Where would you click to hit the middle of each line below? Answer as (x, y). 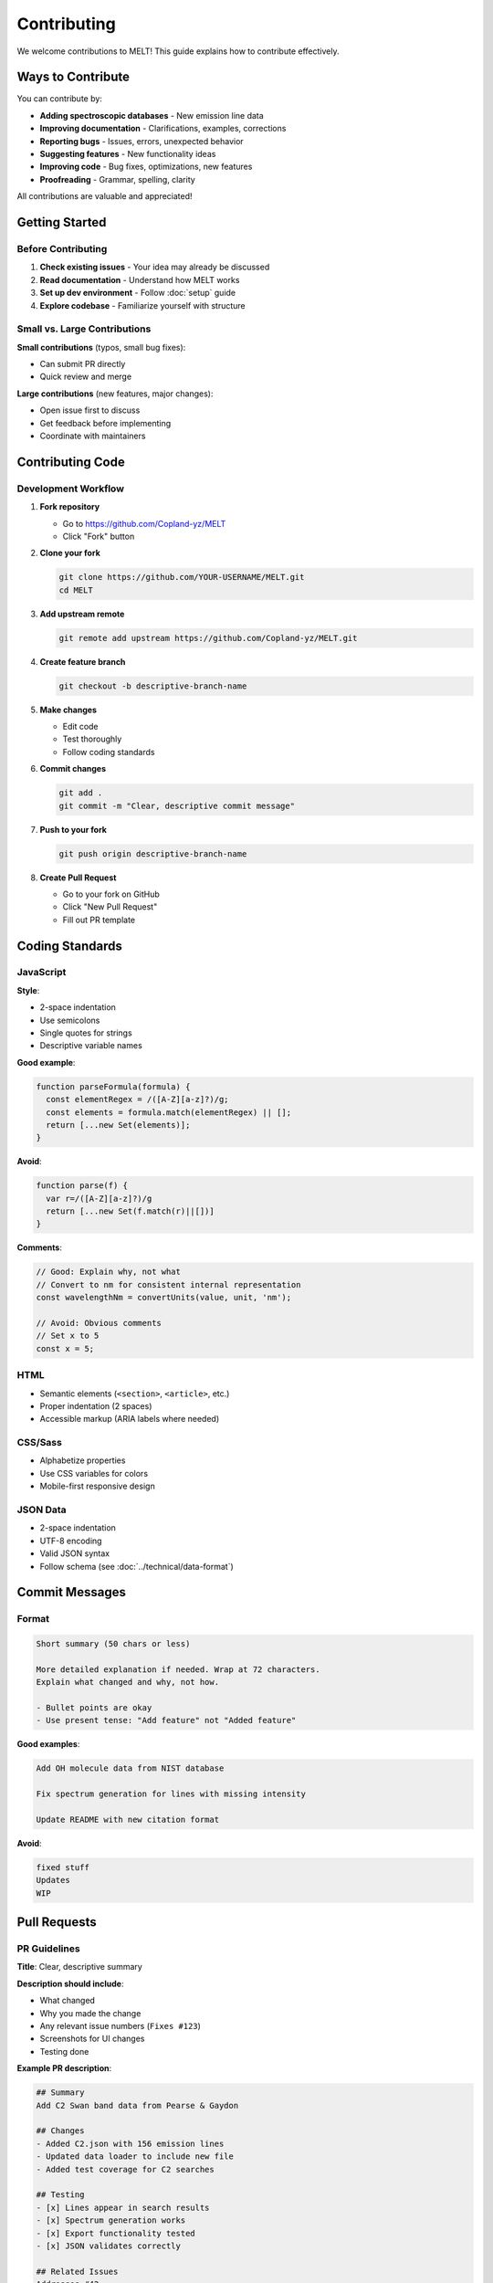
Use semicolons (70, 1020)
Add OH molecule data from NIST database (130, 1768)
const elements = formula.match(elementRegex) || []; (169, 1112)
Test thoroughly (92, 739)
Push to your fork (73, 829)
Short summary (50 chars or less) (113, 1644)
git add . (81, 793)
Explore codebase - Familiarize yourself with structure (142, 305)
